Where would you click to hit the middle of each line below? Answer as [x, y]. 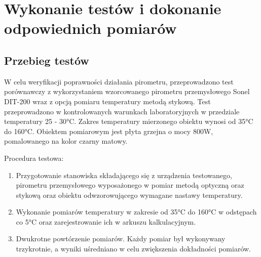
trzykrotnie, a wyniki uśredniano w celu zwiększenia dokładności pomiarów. [134, 249]
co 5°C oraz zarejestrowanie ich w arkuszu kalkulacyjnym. [106, 221]
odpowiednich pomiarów [90, 28]
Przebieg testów [47, 60]
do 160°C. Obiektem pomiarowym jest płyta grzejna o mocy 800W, [109, 131]
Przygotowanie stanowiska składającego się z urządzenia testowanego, [124, 175]
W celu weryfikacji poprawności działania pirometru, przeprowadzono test [119, 81]
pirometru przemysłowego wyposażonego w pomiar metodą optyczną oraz [130, 185]
